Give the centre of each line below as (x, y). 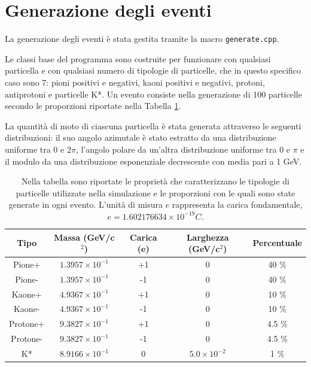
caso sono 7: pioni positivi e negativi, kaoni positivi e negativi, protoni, (135, 82)
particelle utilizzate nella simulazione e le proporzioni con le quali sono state (155, 192)
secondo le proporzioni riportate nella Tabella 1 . (93, 106)
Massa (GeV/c (84, 237)
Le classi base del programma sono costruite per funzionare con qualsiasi (138, 58)
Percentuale (277, 243)
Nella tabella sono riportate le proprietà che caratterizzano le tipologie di (155, 181)
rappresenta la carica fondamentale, (237, 204)
